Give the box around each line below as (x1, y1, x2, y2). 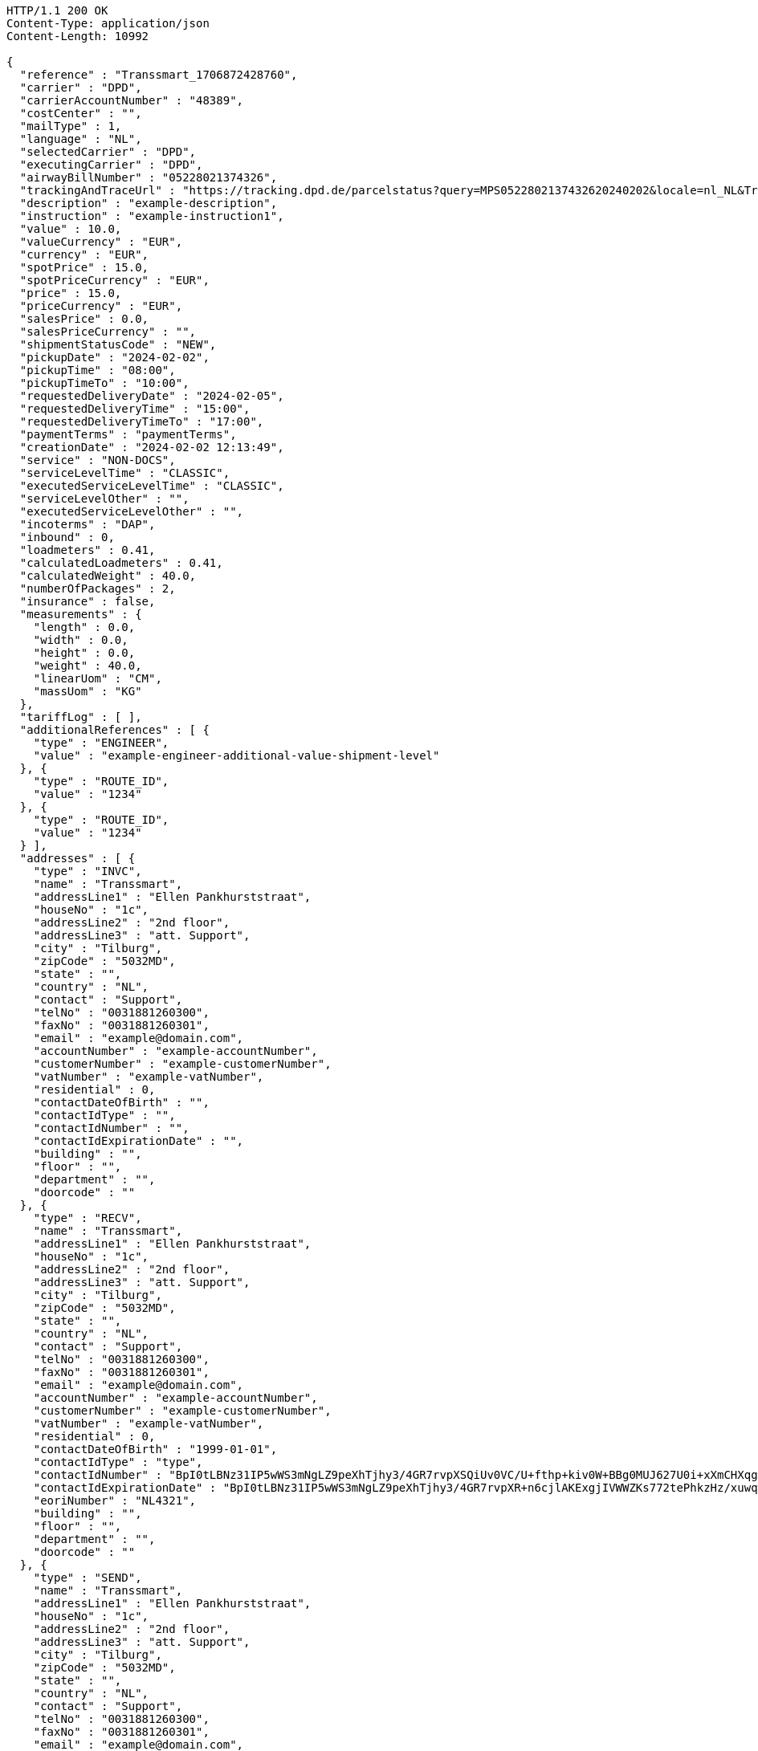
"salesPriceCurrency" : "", (19, 325, 197, 338)
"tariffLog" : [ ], (19, 711, 142, 723)
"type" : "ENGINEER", (33, 736, 169, 749)
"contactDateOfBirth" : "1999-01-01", (33, 1443, 278, 1456)
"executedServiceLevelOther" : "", (19, 505, 244, 518)
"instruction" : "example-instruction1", (19, 210, 284, 222)
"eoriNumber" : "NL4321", (33, 1494, 197, 1507)
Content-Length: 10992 (6, 30, 149, 43)
